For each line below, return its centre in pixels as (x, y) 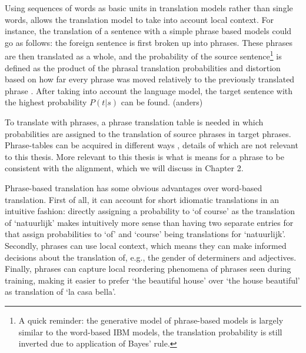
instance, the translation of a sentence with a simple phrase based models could (148, 31)
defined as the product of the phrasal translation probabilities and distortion (143, 67)
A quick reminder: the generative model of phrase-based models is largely (151, 320)
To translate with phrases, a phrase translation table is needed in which (134, 122)
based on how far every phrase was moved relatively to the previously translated (150, 79)
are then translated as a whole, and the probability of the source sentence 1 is (143, 55)
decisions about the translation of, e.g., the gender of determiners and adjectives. (151, 257)
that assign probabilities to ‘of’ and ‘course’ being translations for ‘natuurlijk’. (145, 234)
